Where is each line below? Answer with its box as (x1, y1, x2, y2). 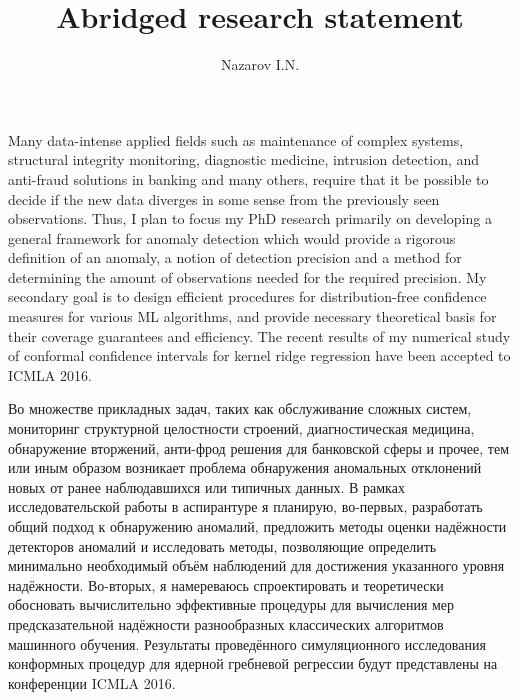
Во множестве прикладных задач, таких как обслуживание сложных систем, (8, 398, 472, 419)
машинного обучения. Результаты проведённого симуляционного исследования (8, 633, 486, 654)
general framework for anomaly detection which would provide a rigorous (8, 227, 456, 248)
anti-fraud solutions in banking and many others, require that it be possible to (8, 168, 489, 189)
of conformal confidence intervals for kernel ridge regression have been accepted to (8, 345, 511, 366)
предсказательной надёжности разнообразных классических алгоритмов (8, 613, 444, 634)
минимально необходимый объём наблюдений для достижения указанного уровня (8, 555, 505, 576)
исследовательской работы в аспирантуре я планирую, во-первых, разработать (8, 496, 483, 517)
